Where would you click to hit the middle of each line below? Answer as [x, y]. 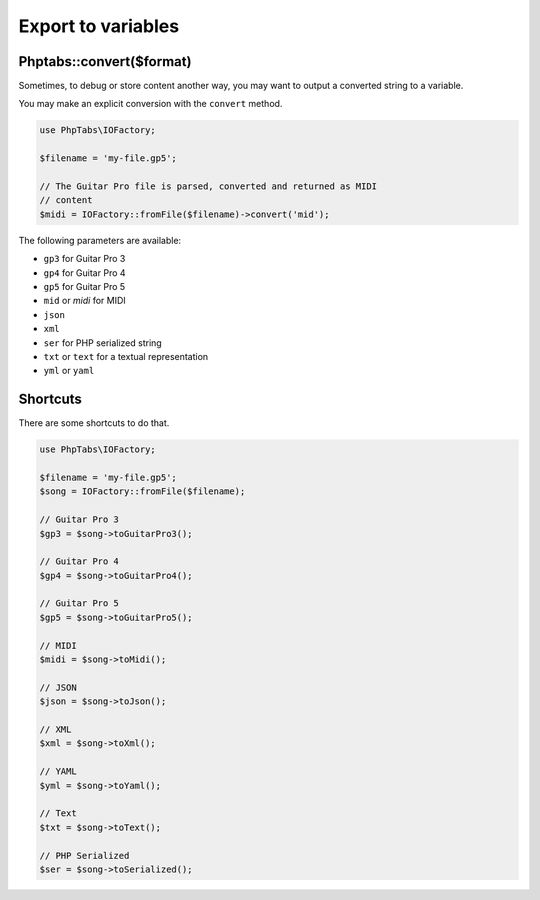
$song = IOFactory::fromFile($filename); [142, 491]
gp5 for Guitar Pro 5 [84, 286]
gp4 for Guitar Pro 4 [84, 272]
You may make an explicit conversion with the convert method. [150, 104]
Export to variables [99, 26]
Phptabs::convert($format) [105, 61]
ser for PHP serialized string [102, 342]
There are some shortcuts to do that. [94, 423]
